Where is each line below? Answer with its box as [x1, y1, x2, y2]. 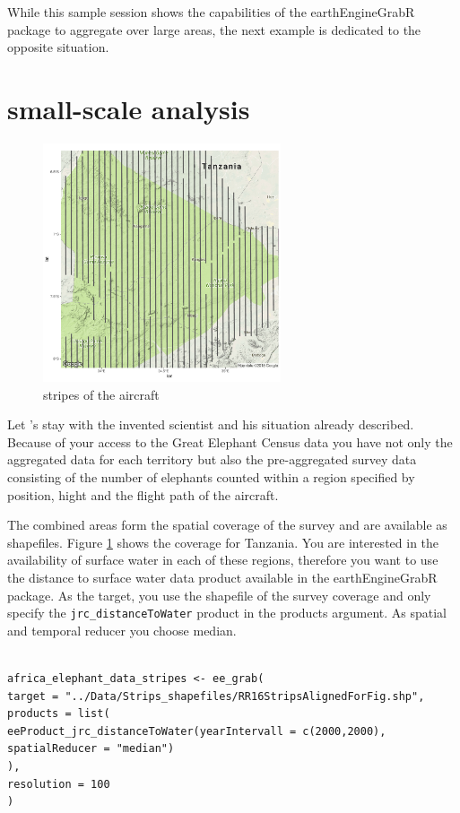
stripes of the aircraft [43, 385, 160, 403]
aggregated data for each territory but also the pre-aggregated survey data [7, 450, 417, 469]
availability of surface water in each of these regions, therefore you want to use [7, 550, 438, 569]
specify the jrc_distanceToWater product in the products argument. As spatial [7, 603, 447, 622]
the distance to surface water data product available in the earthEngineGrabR [7, 567, 438, 586]
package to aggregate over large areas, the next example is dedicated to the [7, 20, 421, 39]
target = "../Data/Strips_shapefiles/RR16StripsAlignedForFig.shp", [7, 689, 425, 703]
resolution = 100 [7, 777, 110, 791]
